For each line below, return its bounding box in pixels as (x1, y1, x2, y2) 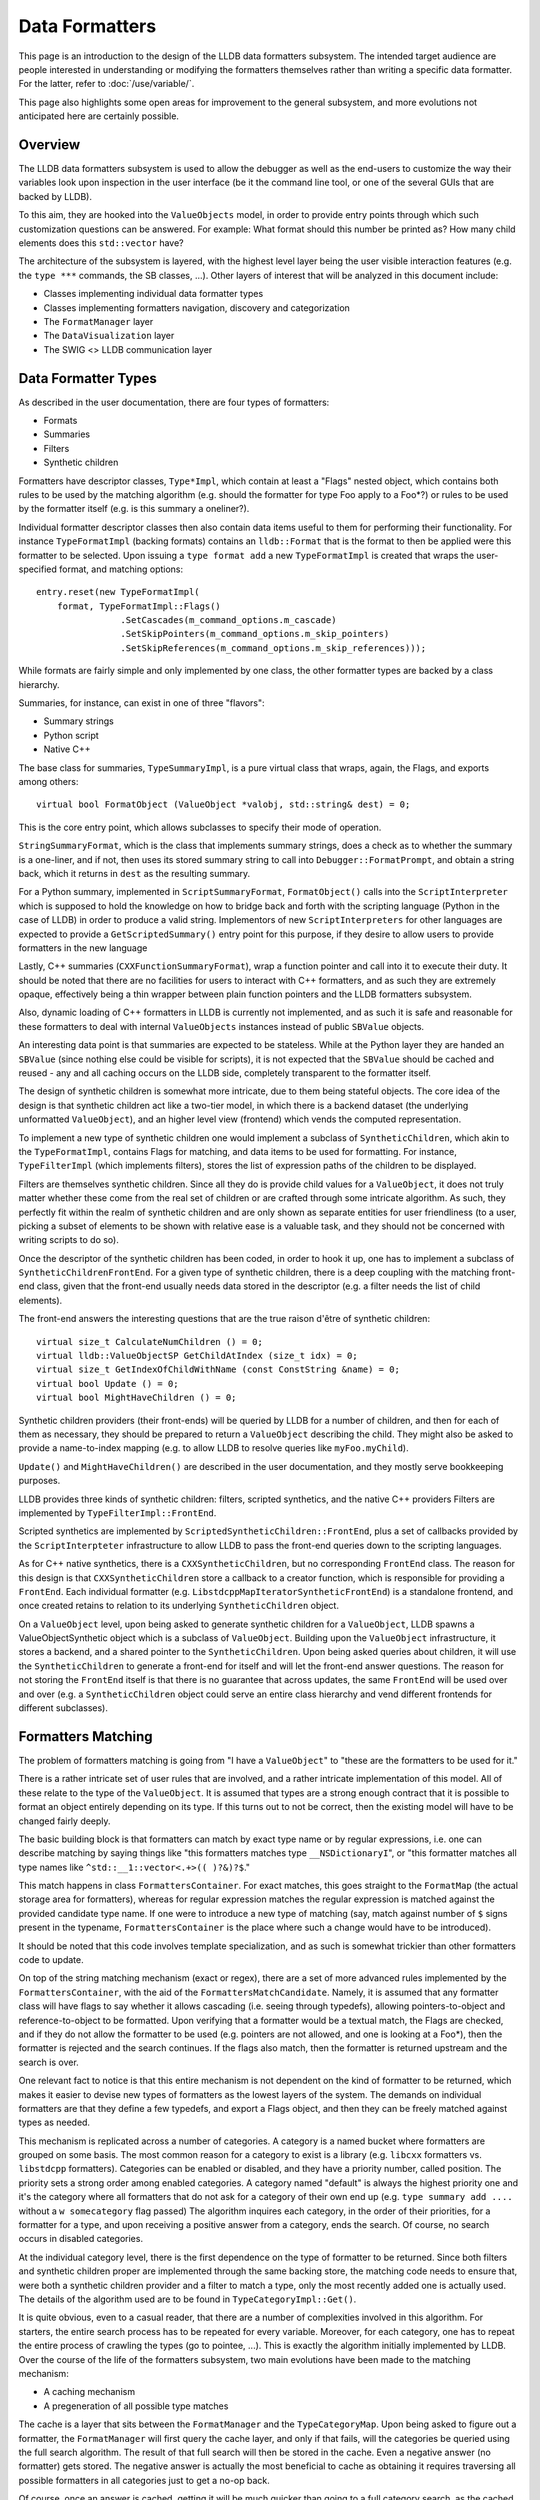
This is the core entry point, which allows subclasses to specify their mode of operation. (18, 821, 382, 833)
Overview (18, 136, 81, 153)
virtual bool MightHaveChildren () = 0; (36, 1392, 237, 1404)
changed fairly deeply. (18, 1815, 111, 1827)
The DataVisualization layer (43, 330, 175, 342)
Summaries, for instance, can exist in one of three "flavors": (18, 697, 265, 709)
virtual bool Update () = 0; (36, 1378, 179, 1389)
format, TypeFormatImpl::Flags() (56, 600, 222, 612)
